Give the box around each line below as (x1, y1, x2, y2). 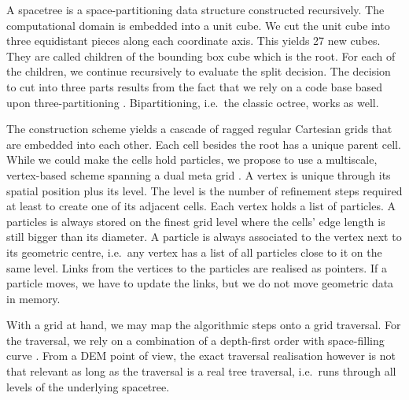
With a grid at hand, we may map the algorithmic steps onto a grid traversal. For (6, 317, 401, 333)
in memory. (6, 290, 61, 306)
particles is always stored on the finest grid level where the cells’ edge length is (6, 213, 385, 229)
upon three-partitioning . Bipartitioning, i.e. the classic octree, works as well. (6, 94, 379, 110)
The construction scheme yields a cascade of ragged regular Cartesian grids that (6, 120, 392, 137)
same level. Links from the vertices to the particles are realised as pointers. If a (6, 259, 387, 276)
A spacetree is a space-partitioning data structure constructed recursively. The (6, 2, 385, 17)
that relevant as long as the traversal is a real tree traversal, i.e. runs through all (6, 363, 396, 380)
